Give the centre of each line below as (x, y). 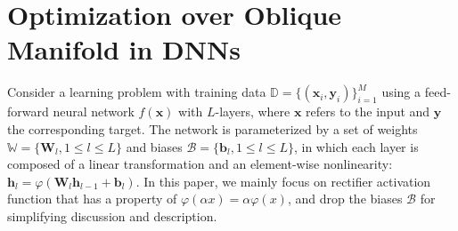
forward (28, 112)
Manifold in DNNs (124, 49)
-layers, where (253, 112)
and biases (154, 146)
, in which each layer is (356, 146)
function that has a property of (92, 199)
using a (401, 92)
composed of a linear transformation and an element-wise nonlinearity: (200, 164)
